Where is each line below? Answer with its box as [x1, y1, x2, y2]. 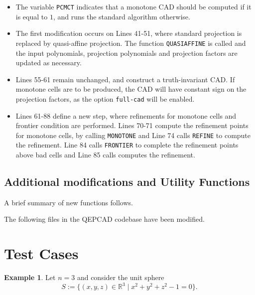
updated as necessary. [15, 57, 82, 68]
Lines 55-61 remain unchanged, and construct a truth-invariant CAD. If [15, 74, 235, 84]
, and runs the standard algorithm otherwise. [53, 11, 190, 21]
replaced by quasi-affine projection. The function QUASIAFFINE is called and [15, 37, 246, 48]
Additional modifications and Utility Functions [4, 174, 250, 189]
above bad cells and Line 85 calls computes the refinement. [15, 149, 195, 160]
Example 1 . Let [4, 272, 56, 283]
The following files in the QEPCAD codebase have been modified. [4, 214, 205, 224]
